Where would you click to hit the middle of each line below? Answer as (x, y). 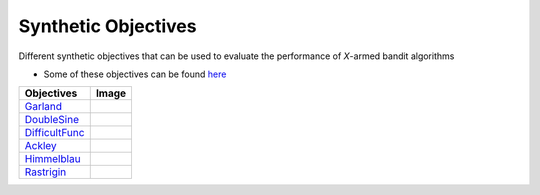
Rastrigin (45, 172)
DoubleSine (52, 120)
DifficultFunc (54, 133)
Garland (43, 107)
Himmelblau (52, 159)
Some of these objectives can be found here (135, 74)
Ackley (40, 146)
